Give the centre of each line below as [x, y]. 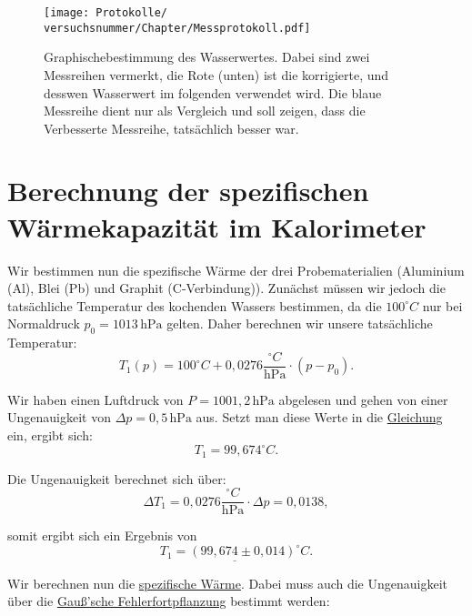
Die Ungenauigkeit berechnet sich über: [117, 478]
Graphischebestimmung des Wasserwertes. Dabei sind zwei [207, 57]
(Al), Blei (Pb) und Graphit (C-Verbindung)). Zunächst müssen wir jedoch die [226, 288]
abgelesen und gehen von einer [363, 399]
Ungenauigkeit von [59, 417]
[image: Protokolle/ [106, 13]
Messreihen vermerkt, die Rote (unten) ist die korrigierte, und [216, 74]
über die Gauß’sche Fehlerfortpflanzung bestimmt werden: [169, 601]
